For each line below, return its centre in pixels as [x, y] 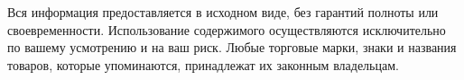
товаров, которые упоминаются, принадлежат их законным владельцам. [203, 64]
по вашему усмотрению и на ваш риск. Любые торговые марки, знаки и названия [232, 47]
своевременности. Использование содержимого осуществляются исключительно [227, 29]
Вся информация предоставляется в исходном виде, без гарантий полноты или [223, 12]
